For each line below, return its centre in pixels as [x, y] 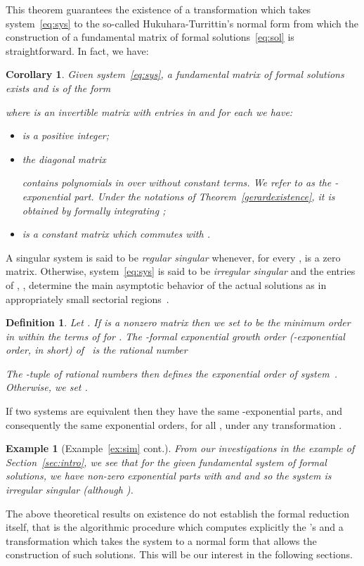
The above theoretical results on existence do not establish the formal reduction [177, 513]
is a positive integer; [66, 135]
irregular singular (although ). [70, 490]
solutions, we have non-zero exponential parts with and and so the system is [169, 476]
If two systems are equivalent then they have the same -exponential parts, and [174, 411]
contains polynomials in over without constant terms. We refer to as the [177, 182]
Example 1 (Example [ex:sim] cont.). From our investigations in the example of [180, 448]
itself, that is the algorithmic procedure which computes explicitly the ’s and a [175, 527]
